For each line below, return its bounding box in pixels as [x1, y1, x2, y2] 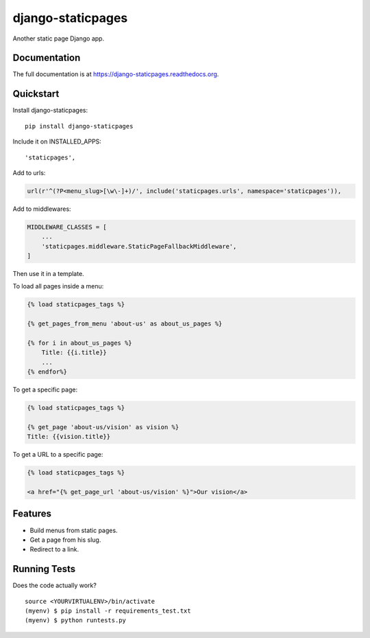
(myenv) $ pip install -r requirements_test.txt [25, 607, 191, 615]
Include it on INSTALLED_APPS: [12, 137, 102, 146]
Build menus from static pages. [29, 526, 118, 534]
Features [12, 508, 51, 520]
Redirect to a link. [29, 545, 79, 554]
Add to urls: [12, 168, 46, 176]
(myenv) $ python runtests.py [25, 617, 127, 624]
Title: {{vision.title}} [27, 433, 111, 441]
